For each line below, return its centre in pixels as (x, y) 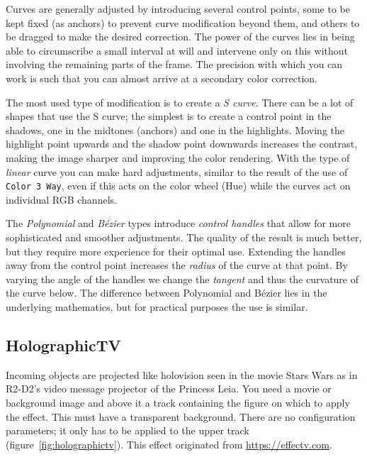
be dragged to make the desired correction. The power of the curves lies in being (180, 37)
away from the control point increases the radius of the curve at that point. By (177, 265)
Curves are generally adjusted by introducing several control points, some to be (178, 9)
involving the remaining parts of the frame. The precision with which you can (174, 64)
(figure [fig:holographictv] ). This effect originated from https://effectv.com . (169, 444)
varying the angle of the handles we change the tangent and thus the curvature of (182, 279)
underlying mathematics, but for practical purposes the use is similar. (157, 306)
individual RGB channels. (61, 199)
